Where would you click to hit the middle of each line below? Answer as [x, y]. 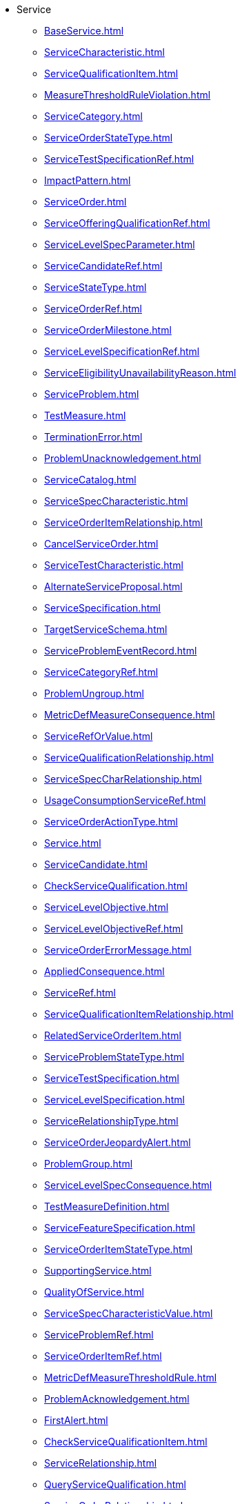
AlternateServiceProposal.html [113, 586]
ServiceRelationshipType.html [111, 1121]
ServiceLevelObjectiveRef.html [114, 929]
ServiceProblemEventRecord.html [121, 651]
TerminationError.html [93, 437]
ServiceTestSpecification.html [112, 1078]
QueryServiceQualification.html [115, 1484]
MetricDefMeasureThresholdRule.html [131, 1377]
